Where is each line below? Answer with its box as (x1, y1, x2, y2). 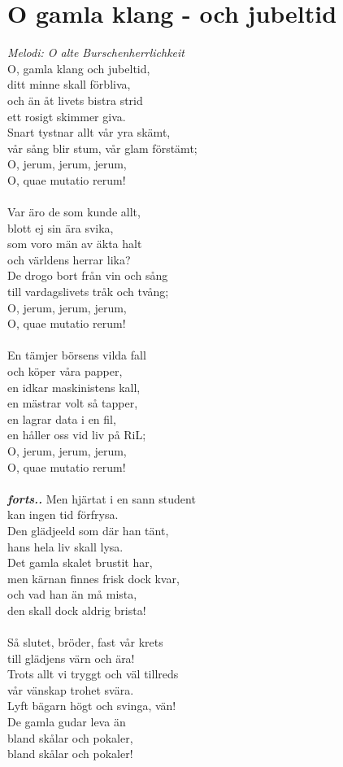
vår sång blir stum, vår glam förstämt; (7, 139, 198, 156)
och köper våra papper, (7, 363, 123, 379)
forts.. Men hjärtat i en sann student (7, 490, 196, 507)
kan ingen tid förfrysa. (7, 506, 119, 523)
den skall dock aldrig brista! (7, 601, 146, 618)
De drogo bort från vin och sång (7, 267, 168, 284)
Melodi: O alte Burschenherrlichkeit (7, 44, 185, 61)
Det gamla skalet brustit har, (7, 554, 153, 571)
